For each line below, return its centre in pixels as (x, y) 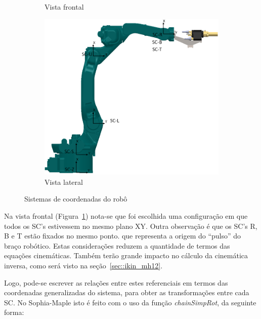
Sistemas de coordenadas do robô (76, 199)
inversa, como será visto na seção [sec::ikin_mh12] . (83, 266)
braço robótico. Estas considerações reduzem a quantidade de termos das (117, 245)
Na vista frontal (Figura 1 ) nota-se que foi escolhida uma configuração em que (126, 216)
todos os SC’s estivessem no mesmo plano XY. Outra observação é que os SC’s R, (131, 226)
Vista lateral (64, 182)
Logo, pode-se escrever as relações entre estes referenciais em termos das (116, 282)
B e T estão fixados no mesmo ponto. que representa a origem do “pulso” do (123, 236)
